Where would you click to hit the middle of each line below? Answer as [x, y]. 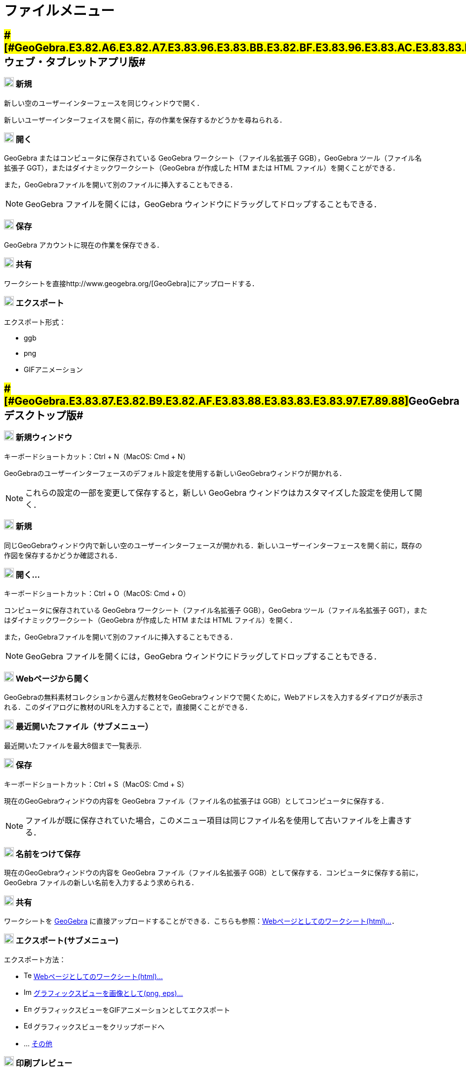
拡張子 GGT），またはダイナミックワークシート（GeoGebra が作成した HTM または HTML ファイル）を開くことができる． [202, 168]
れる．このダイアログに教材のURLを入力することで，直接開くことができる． [128, 707]
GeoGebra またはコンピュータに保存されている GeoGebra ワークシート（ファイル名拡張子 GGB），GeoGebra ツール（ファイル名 [213, 158]
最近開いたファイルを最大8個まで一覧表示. [73, 745]
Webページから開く [53, 678]
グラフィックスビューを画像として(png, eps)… [108, 993]
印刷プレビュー [44, 1063]
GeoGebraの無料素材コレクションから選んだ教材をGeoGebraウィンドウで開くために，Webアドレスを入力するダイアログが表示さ [214, 697]
